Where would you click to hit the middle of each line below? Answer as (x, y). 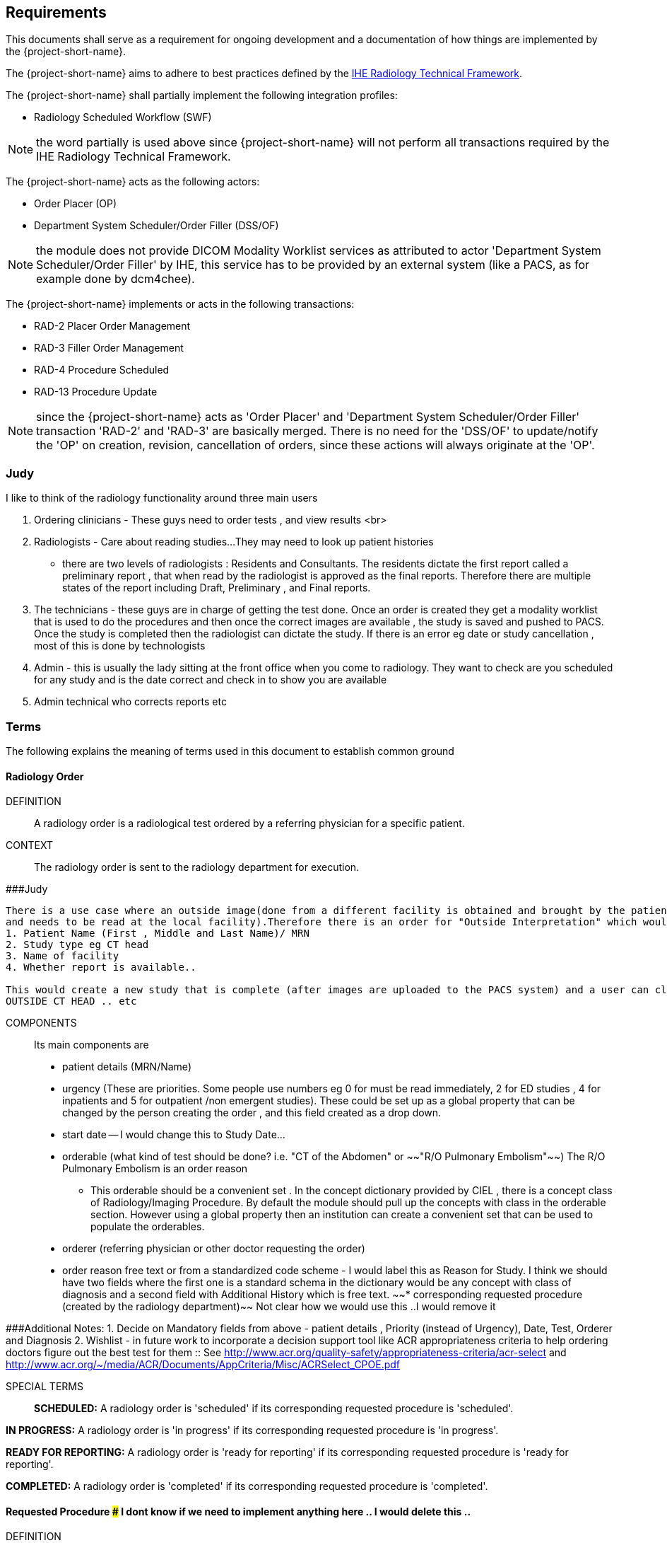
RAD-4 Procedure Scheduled (102, 370)
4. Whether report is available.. (101, 967)
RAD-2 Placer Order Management (112, 326)
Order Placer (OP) (76, 204)
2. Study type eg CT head (77, 945)
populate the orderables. (148, 1227)
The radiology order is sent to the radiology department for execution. (197, 867)
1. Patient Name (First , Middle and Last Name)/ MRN (158, 934)
